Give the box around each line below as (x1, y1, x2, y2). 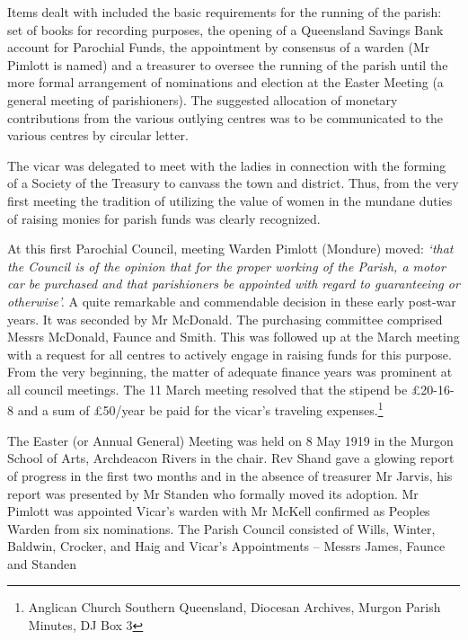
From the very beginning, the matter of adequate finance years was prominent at (7, 362, 453, 381)
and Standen (7, 554, 77, 573)
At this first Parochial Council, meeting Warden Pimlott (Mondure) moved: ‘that (7, 239, 454, 258)
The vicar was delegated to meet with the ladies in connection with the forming (7, 156, 446, 174)
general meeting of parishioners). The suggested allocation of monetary (7, 90, 398, 109)
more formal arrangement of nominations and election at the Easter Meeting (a (7, 73, 444, 92)
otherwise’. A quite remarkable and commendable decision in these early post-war (7, 291, 456, 310)
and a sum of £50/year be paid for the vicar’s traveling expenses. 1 (17, 398, 384, 420)
